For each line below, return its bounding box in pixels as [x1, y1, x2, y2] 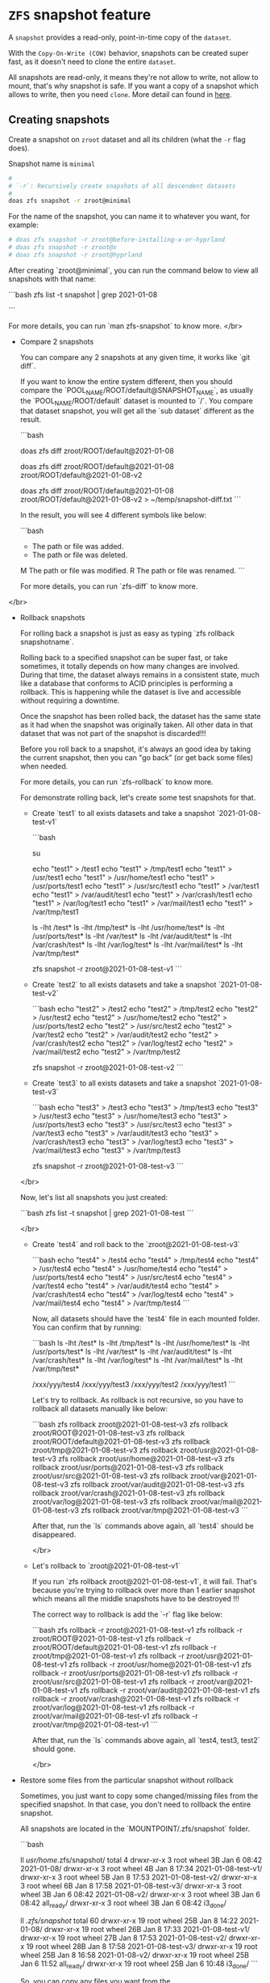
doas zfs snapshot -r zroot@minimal [8, 197, 131, 205]
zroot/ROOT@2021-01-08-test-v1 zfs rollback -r [31, 1634, 192, 1643]
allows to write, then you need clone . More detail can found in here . [8, 89, 232, 99]
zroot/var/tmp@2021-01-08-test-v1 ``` [31, 1720, 158, 1730]
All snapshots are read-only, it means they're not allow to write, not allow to [8, 72, 259, 82]
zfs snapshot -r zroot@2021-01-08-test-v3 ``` [31, 1161, 184, 1171]
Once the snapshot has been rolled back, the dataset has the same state [19, 712, 261, 721]
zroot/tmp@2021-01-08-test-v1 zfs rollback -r [31, 1651, 185, 1661]
